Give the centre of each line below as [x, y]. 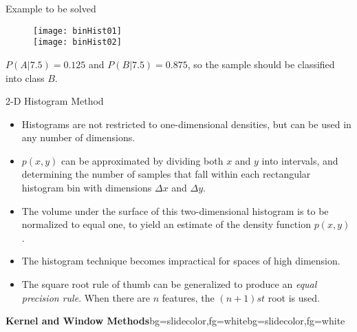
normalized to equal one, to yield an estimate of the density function [166, 224]
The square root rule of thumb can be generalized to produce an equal [169, 284]
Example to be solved [51, 8]
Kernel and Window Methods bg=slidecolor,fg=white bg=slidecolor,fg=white [175, 321]
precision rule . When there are [86, 297]
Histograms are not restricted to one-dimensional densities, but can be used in [186, 124]
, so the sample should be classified [261, 64]
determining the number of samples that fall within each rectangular [166, 174]
